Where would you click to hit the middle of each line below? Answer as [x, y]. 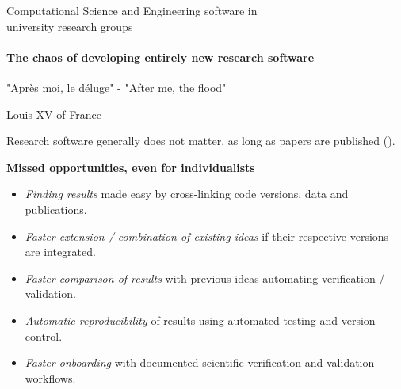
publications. [56, 209]
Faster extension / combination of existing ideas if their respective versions [207, 236]
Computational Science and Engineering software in [132, 10]
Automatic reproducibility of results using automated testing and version [200, 320]
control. [44, 336]
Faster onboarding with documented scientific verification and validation [200, 362]
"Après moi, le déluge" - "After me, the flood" [116, 87]
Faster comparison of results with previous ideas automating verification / [205, 278]
